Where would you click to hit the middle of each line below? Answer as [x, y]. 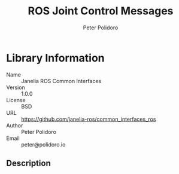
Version [16, 87]
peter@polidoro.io [43, 144]
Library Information [55, 58]
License [16, 100]
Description [28, 164]
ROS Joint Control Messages [101, 11]
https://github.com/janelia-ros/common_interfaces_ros [89, 119]
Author [15, 125]
